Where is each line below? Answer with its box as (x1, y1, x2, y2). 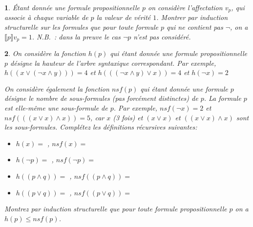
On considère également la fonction (4, 83, 109, 94)
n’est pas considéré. (133, 31, 191, 41)
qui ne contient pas (167, 22, 223, 32)
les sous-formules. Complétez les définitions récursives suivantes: (4, 122, 197, 132)
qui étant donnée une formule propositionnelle (110, 48, 247, 58)
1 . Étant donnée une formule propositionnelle (4, 2, 140, 12)
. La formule (204, 93, 241, 103)
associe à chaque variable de (4, 12, 88, 22)
